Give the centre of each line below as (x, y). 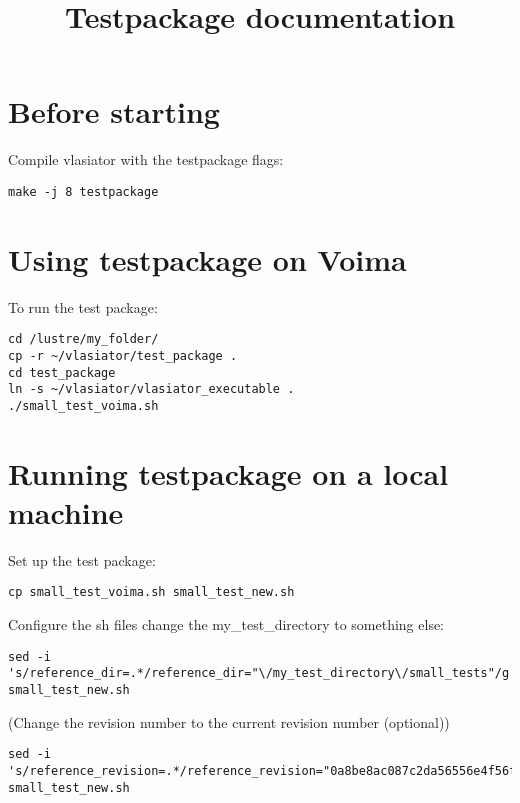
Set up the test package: (82, 559)
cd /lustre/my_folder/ (83, 339)
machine (66, 511)
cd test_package (62, 372)
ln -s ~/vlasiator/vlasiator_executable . (151, 389)
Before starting (114, 111)
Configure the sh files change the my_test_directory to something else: (226, 624)
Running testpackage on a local (228, 472)
